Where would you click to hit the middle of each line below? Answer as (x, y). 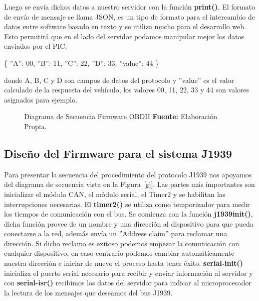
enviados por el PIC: (36, 46)
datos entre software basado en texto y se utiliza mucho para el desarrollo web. (125, 26)
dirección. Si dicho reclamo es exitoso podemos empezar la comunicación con (122, 243)
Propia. (35, 126)
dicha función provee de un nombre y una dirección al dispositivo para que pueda (129, 223)
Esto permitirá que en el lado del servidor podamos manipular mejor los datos (124, 36)
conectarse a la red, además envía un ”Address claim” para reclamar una (116, 233)
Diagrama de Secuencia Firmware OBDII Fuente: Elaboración (121, 116)
